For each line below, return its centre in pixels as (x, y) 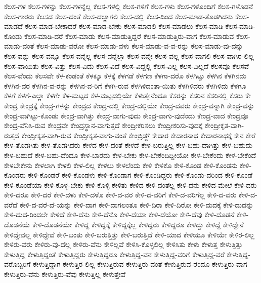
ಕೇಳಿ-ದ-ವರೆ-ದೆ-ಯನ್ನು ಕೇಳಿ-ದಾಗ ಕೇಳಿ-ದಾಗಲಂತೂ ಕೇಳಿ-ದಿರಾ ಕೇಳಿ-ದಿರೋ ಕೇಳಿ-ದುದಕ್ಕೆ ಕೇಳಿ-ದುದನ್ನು (137, 204)
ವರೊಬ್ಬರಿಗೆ (17, 264)
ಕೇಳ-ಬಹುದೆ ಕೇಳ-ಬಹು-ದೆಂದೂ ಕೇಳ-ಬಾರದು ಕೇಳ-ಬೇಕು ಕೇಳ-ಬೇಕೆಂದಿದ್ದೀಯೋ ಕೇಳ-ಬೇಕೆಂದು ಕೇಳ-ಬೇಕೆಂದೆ (130, 155)
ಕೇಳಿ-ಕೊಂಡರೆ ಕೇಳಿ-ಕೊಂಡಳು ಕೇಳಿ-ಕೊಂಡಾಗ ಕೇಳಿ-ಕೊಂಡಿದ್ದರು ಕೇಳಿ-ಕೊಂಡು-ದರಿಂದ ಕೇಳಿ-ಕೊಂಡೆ (140, 175)
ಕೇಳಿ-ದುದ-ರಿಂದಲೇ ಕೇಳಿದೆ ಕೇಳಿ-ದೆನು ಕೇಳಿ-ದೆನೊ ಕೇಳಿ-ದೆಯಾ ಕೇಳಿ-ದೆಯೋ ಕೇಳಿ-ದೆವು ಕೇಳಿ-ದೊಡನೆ (119, 214)
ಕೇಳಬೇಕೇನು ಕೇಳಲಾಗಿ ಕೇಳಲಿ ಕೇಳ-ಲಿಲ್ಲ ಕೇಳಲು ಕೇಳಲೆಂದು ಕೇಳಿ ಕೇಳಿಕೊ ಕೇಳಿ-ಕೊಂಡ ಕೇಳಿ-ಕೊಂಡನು (121, 165)
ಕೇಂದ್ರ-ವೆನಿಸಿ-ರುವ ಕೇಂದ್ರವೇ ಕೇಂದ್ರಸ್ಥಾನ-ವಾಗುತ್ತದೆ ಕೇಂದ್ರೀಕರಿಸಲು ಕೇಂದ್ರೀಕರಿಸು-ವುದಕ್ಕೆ (103, 125)
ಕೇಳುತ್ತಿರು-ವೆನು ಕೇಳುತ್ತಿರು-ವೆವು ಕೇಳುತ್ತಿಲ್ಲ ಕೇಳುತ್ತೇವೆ (65, 274)
